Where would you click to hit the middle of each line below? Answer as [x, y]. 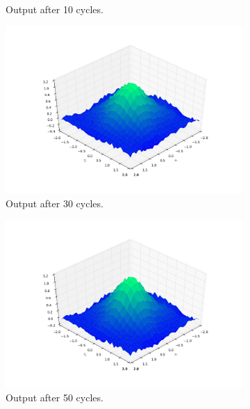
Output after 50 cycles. [55, 397]
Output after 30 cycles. [55, 203]
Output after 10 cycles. [55, 9]
